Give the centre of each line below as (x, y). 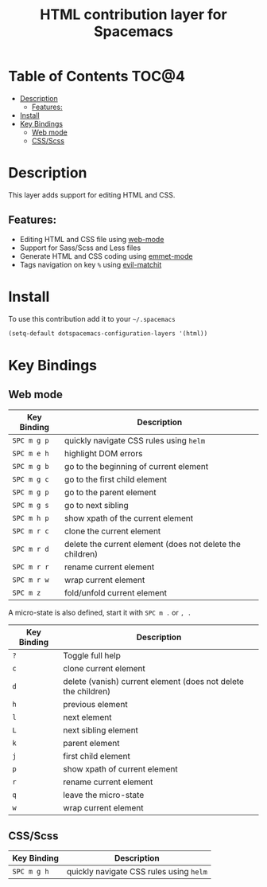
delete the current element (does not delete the (153, 544)
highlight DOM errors (104, 453)
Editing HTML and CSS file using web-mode (92, 239)
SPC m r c (31, 531)
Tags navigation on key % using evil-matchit (91, 264)
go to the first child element (116, 479)
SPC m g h (31, 872)
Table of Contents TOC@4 (97, 76)
